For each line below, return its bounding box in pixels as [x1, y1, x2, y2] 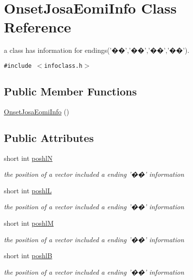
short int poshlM [4, 218, 54, 228]
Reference [4, 17, 71, 37]
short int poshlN [4, 153, 53, 163]
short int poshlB [4, 250, 52, 261]
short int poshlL [4, 185, 52, 195]
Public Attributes [4, 130, 94, 145]
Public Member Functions [4, 83, 137, 98]
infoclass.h [44, 62, 82, 69]
